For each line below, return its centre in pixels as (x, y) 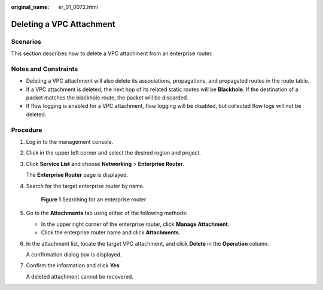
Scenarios (26, 41)
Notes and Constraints (45, 69)
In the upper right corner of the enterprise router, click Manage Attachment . (135, 224)
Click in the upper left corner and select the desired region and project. (114, 153)
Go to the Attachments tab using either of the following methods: (107, 213)
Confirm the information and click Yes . (74, 265)
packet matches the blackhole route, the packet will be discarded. (107, 98)
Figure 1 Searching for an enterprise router (94, 199)
